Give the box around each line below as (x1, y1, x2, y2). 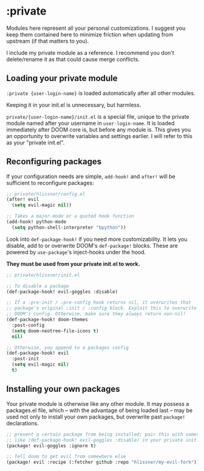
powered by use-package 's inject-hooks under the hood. (6, 248, 146, 256)
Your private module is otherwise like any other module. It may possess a (6, 400, 189, 407)
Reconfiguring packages (6, 156, 102, 167)
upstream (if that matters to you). (6, 37, 89, 44)
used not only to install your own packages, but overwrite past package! (6, 413, 186, 420)
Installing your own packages (6, 384, 120, 394)
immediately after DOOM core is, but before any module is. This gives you (6, 126, 191, 133)
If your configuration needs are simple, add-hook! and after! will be (6, 172, 176, 180)
